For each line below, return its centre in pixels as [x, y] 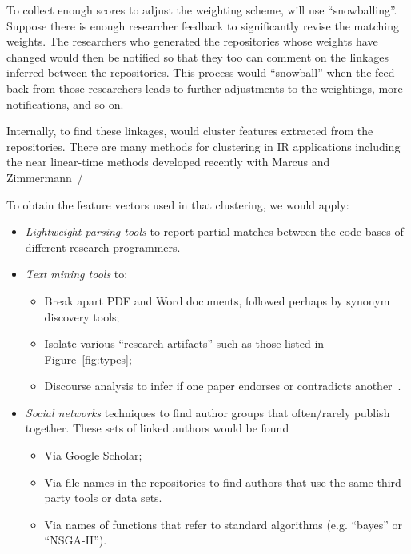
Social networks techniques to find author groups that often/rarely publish [207, 412]
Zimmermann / [45, 177]
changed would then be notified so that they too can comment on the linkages [198, 56]
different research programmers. [103, 247]
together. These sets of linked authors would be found [157, 428]
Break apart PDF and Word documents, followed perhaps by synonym [217, 300]
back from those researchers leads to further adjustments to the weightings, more [205, 88]
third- [391, 482]
